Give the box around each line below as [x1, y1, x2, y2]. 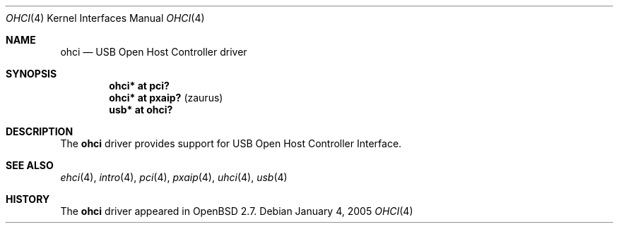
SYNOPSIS [6, 68, 57, 80]
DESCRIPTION [6, 125, 73, 137]
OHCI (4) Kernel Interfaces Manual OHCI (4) [6, 12, 205, 24]
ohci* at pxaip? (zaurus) [109, 92, 223, 104]
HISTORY [6, 193, 50, 205]
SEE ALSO [6, 159, 54, 171]
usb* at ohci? [109, 104, 173, 116]
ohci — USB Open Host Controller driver [60, 46, 247, 58]
